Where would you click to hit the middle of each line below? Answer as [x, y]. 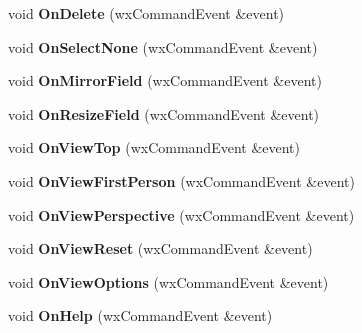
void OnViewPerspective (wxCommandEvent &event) [181, 214]
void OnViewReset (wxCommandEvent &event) [160, 248]
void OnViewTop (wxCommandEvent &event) [154, 147]
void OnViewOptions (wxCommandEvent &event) [168, 281]
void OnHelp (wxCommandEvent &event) [140, 315]
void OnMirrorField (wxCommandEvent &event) [165, 80]
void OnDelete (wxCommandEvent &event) [146, 13]
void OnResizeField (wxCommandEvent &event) [164, 113]
